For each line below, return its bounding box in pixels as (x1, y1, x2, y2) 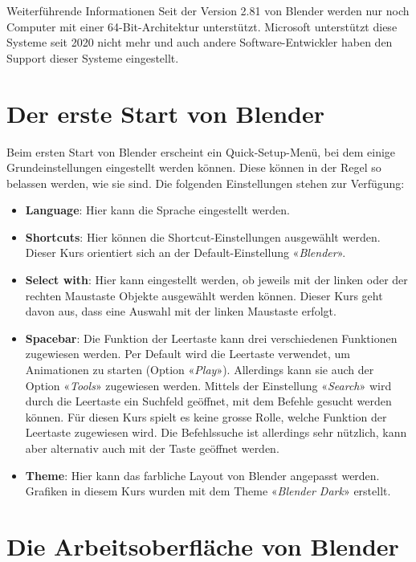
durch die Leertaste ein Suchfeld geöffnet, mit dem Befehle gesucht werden (25, 393, 392, 409)
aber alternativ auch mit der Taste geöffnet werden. (25, 440, 279, 456)
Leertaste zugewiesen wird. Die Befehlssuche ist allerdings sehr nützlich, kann (25, 424, 407, 441)
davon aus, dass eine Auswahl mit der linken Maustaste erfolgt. (25, 303, 336, 320)
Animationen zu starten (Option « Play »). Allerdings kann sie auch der (25, 361, 374, 378)
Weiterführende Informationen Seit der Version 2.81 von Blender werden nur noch (6, 2, 410, 18)
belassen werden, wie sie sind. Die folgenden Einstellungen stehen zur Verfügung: (6, 174, 405, 191)
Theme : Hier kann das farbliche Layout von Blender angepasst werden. (25, 466, 380, 483)
